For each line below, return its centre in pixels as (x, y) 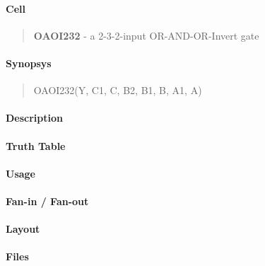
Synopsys (29, 63)
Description (35, 118)
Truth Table (36, 145)
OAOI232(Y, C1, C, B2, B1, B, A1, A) (118, 90)
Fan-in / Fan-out (47, 201)
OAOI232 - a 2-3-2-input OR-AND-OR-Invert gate (146, 35)
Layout (23, 229)
